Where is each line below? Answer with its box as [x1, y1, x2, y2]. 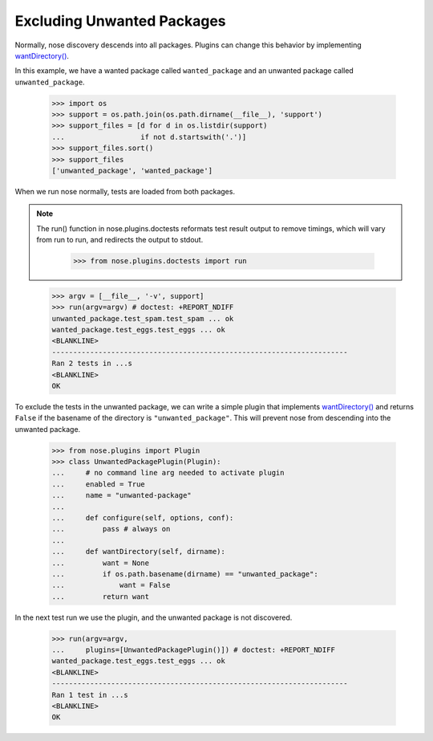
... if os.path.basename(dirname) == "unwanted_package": [51, 569, 318, 578]
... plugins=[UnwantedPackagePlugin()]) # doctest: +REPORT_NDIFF [51, 645, 336, 654]
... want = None [51, 558, 150, 568]
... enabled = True [51, 479, 146, 489]
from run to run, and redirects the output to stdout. [36, 235, 204, 245]
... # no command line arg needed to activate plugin [51, 468, 285, 478]
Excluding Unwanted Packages [14, 12, 226, 30]
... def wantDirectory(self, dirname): [51, 547, 226, 556]
